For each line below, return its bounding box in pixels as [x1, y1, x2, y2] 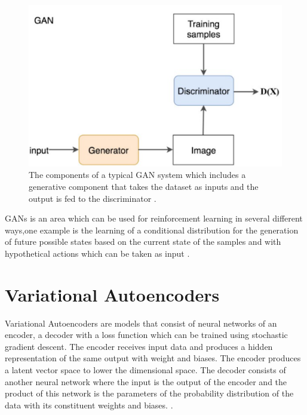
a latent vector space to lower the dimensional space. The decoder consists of [5, 364, 286, 376]
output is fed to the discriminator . [29, 192, 156, 204]
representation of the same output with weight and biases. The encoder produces [5, 352, 301, 364]
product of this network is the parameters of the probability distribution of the [5, 387, 294, 399]
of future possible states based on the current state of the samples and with [5, 235, 281, 248]
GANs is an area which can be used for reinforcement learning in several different [5, 212, 303, 225]
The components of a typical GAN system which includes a [29, 168, 246, 181]
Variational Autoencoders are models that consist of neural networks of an [5, 316, 277, 329]
